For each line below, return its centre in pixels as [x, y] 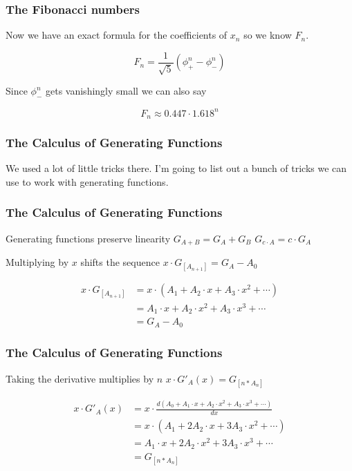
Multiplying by [37, 262]
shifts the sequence [120, 262]
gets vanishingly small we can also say [126, 91]
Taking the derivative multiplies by [80, 378]
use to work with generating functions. [87, 181]
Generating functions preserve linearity [88, 238]
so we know [268, 35]
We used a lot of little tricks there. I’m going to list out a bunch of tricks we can [176, 168]
